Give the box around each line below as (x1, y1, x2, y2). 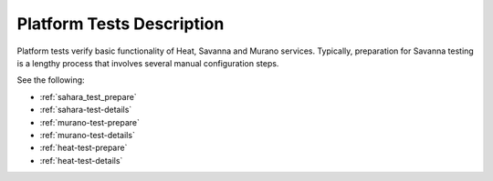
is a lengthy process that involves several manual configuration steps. (16, 57, 279, 68)
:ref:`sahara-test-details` (39, 105, 132, 116)
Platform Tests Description (16, 14, 225, 34)
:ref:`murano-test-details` (39, 129, 136, 140)
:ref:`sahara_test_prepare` (39, 91, 137, 102)
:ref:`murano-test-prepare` (39, 116, 141, 127)
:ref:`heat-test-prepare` (39, 142, 128, 154)
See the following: (16, 75, 86, 85)
